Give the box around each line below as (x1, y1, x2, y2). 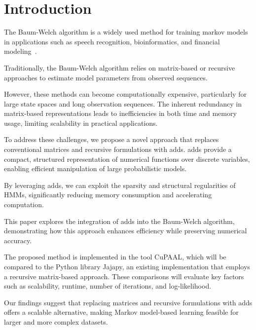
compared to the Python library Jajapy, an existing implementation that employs (4, 261, 250, 271)
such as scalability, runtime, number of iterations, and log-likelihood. (4, 281, 212, 291)
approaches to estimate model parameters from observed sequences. (4, 72, 208, 82)
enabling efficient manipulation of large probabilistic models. (4, 163, 187, 174)
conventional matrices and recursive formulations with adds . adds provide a (4, 144, 232, 154)
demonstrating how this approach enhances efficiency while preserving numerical (4, 225, 247, 236)
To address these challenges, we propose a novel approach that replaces (4, 134, 219, 145)
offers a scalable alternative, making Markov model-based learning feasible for (4, 307, 239, 317)
